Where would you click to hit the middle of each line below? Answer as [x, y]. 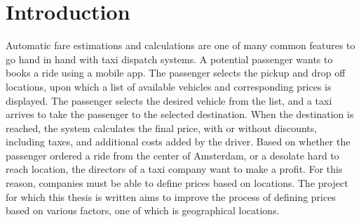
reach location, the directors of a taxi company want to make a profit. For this [174, 169]
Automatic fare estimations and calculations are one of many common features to [180, 45]
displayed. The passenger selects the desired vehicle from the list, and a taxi [169, 100]
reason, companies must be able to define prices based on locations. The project [177, 183]
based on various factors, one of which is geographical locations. [143, 210]
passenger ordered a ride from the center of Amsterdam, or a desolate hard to [172, 155]
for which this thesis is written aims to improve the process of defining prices [171, 196]
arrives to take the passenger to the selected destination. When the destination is [180, 114]
